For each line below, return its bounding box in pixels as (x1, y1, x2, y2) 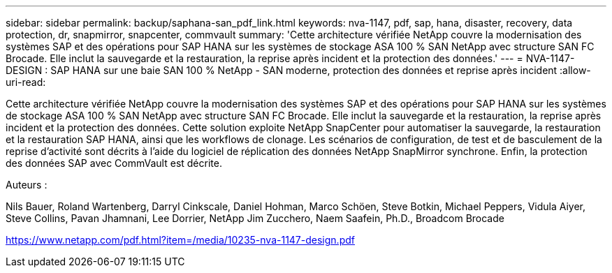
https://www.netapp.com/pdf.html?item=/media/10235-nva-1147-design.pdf (6, 234, 355, 246)
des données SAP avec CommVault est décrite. (6, 157, 222, 169)
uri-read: (6, 76, 46, 88)
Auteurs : (6, 179, 48, 191)
